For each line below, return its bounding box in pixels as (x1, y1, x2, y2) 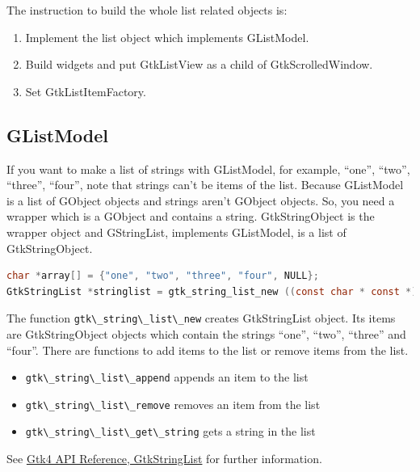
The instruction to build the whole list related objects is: (6, 2, 288, 18)
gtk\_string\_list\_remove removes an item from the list (25, 395, 321, 412)
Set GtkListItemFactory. (25, 82, 146, 99)
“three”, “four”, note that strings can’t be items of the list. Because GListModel (6, 176, 404, 193)
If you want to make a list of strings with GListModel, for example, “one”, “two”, (6, 160, 410, 177)
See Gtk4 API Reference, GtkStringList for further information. (6, 450, 322, 467)
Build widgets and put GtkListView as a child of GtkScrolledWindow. (25, 56, 373, 73)
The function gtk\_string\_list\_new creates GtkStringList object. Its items (6, 310, 396, 327)
